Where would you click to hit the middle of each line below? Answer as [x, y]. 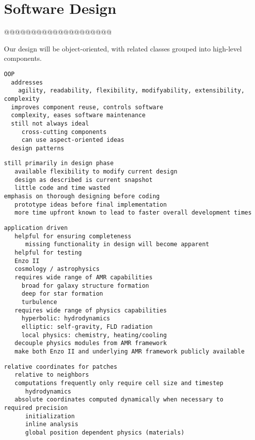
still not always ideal [50, 123]
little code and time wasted [62, 188]
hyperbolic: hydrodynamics [66, 319]
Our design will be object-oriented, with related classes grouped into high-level [123, 48]
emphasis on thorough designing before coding [82, 197]
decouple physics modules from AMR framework [91, 343]
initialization [50, 416]
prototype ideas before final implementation [91, 204]
